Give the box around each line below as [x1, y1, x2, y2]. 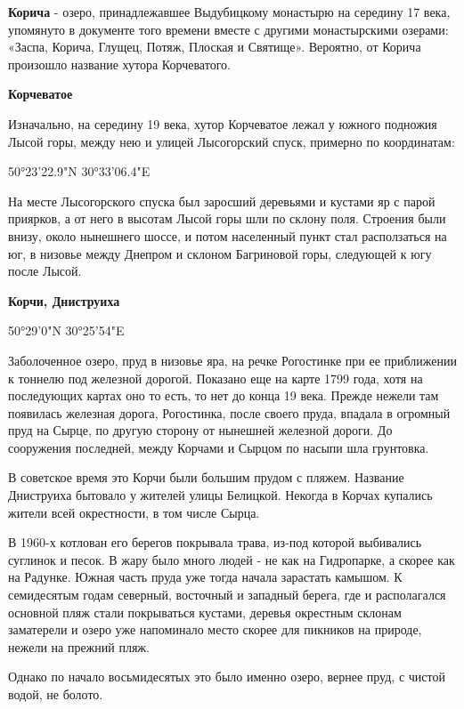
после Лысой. [8, 262, 82, 280]
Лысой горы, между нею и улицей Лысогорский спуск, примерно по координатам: [8, 132, 455, 150]
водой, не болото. [8, 685, 103, 703]
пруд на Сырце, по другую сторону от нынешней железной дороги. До [8, 421, 393, 439]
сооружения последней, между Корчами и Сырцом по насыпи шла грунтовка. [8, 438, 429, 456]
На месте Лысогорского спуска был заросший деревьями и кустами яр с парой [8, 191, 436, 210]
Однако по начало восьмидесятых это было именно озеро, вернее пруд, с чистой [8, 667, 445, 686]
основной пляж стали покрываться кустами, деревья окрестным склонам [8, 602, 402, 621]
